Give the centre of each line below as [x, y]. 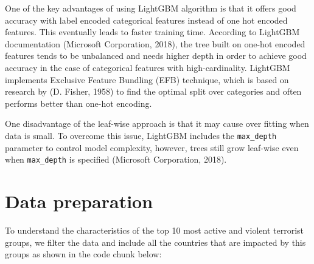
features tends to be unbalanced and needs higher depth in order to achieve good [156, 56]
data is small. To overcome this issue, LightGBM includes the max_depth [141, 135]
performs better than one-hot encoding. [78, 103]
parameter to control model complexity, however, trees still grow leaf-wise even [152, 147]
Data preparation [79, 201]
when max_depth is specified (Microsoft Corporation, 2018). [116, 159]
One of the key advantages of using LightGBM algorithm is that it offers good [151, 8]
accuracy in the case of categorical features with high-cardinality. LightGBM [148, 67]
